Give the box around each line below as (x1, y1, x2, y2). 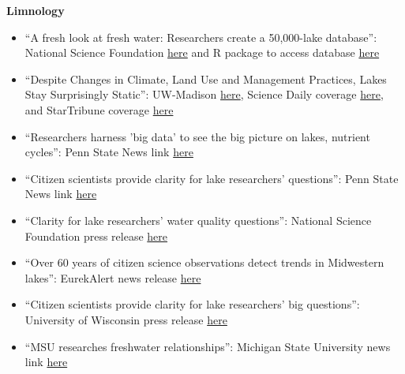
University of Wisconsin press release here (24, 311, 227, 327)
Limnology (6, 2, 65, 18)
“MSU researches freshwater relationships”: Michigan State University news (24, 338, 391, 354)
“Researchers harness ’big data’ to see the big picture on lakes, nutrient (24, 128, 370, 144)
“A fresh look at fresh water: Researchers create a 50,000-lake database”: (24, 28, 377, 45)
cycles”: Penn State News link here (24, 144, 193, 160)
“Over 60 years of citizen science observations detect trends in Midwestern (24, 254, 384, 271)
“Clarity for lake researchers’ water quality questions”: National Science (24, 211, 372, 228)
